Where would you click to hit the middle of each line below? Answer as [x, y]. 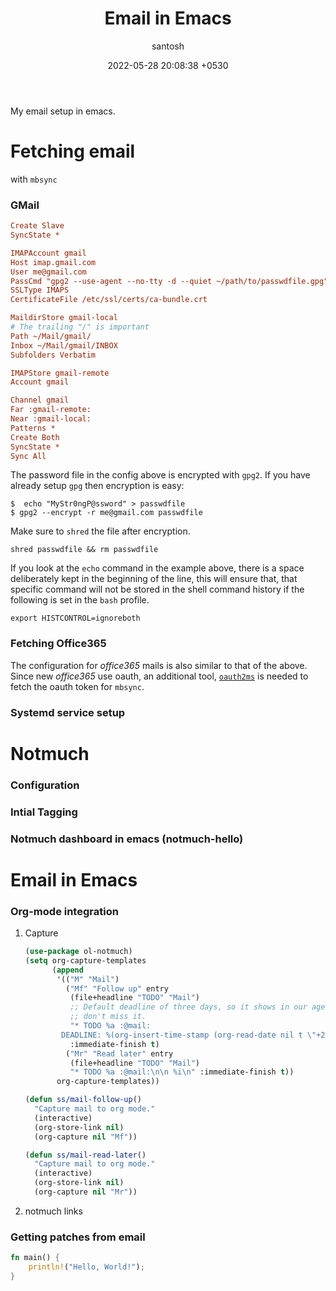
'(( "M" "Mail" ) [88, 979]
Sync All [28, 456]
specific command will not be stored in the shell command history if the [157, 589]
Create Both [35, 437]
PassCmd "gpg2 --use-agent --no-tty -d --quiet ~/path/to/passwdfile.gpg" [169, 281]
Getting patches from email [78, 1237]
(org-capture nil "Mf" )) [86, 1137]
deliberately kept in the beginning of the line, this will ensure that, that [154, 579]
